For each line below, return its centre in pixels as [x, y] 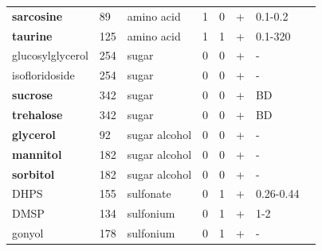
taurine [32, 35]
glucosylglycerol [50, 55]
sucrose [32, 95]
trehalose [37, 114]
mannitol [37, 154]
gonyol [28, 233]
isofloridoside [43, 75]
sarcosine [37, 15]
